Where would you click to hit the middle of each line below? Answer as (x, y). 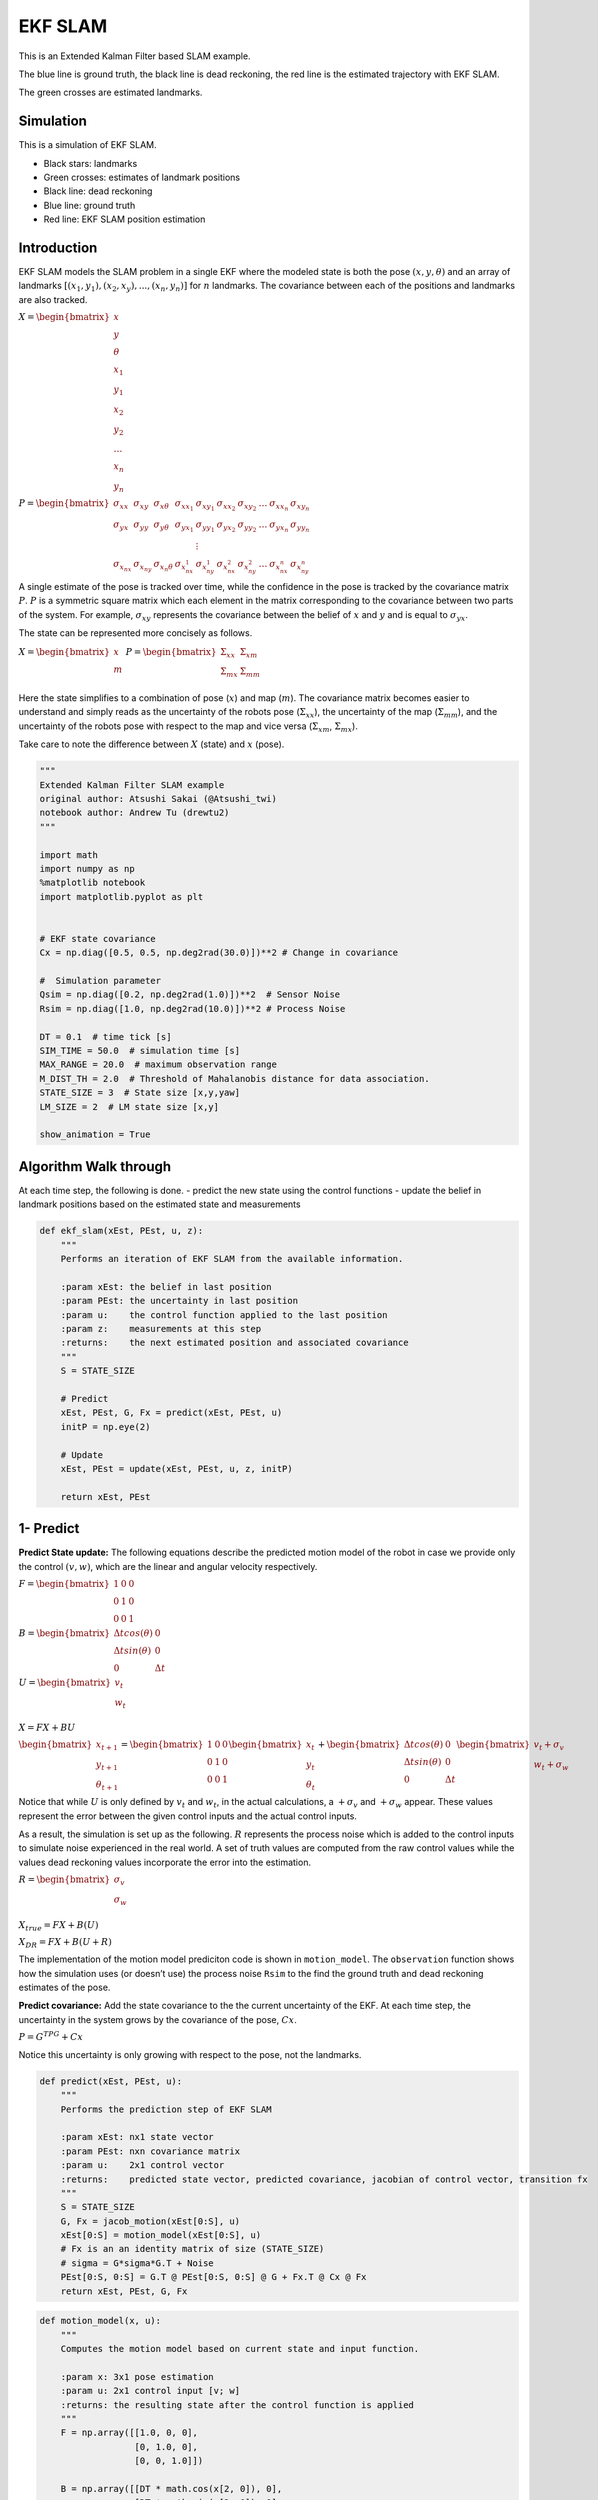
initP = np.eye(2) (105, 1426)
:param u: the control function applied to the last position (224, 1314)
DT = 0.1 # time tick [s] (105, 1036)
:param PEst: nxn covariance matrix (150, 2151)
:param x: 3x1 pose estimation (137, 2376)
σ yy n (300, 526)
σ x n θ (163, 565)
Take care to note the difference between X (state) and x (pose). (151, 744)
